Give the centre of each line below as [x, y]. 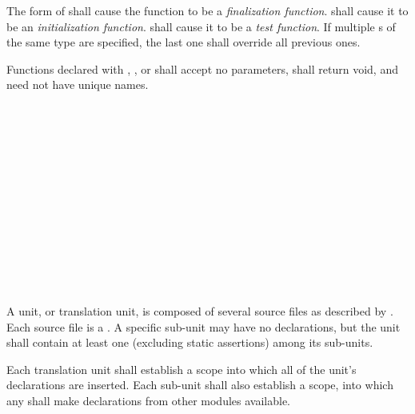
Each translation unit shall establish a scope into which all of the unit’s [182, 369]
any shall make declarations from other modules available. [149, 401]
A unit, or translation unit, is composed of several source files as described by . [200, 311]
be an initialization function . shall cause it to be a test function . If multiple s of [201, 26]
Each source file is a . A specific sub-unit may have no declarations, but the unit [204, 326]
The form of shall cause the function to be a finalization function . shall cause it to [207, 10]
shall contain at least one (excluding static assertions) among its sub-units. [190, 342]
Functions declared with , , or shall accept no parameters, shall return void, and [202, 68]
